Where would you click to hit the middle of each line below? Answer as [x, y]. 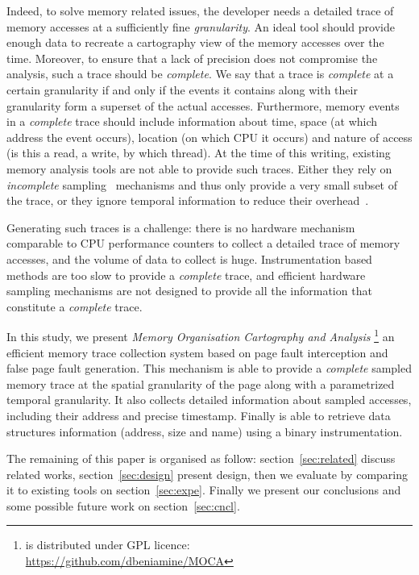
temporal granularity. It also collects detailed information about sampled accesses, [209, 400]
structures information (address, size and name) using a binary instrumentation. [205, 431]
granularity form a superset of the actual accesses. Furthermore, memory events [203, 105]
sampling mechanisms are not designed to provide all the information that [189, 291]
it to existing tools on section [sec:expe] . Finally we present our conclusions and [204, 490]
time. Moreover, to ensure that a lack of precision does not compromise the [192, 58]
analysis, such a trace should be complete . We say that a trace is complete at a [200, 74]
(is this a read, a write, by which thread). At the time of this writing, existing [199, 153]
